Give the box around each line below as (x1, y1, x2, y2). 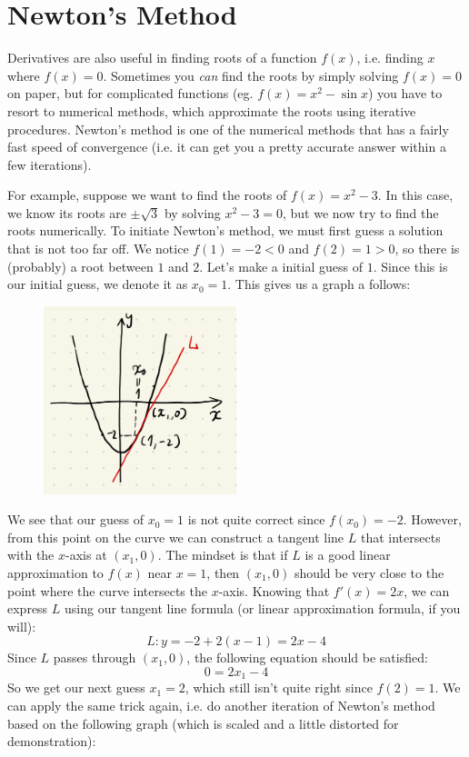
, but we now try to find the (282, 203, 439, 222)
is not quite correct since (187, 510, 325, 529)
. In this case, (377, 185, 454, 204)
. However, (403, 510, 462, 529)
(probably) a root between (7, 256, 154, 275)
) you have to (367, 84, 443, 103)
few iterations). (7, 154, 92, 174)
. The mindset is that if (157, 545, 288, 564)
